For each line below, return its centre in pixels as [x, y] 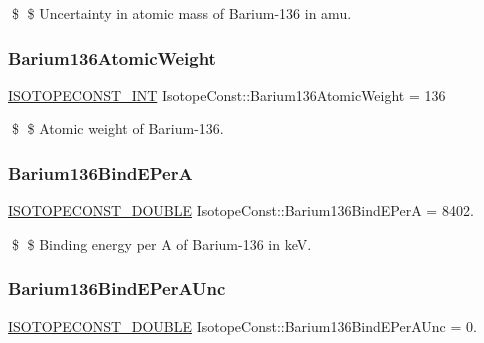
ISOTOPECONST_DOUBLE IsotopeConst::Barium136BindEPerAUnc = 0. [242, 325]
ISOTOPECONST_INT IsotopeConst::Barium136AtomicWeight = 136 [227, 94]
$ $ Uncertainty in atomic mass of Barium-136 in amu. [181, 13]
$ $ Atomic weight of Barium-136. [117, 128]
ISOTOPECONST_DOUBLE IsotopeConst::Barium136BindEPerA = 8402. [241, 210]
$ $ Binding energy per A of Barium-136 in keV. [161, 243]
